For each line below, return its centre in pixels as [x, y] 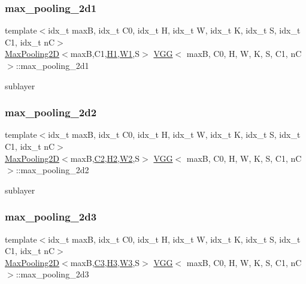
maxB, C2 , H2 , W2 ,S [105, 158]
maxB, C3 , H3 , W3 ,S [105, 262]
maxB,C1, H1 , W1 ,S [105, 54]
